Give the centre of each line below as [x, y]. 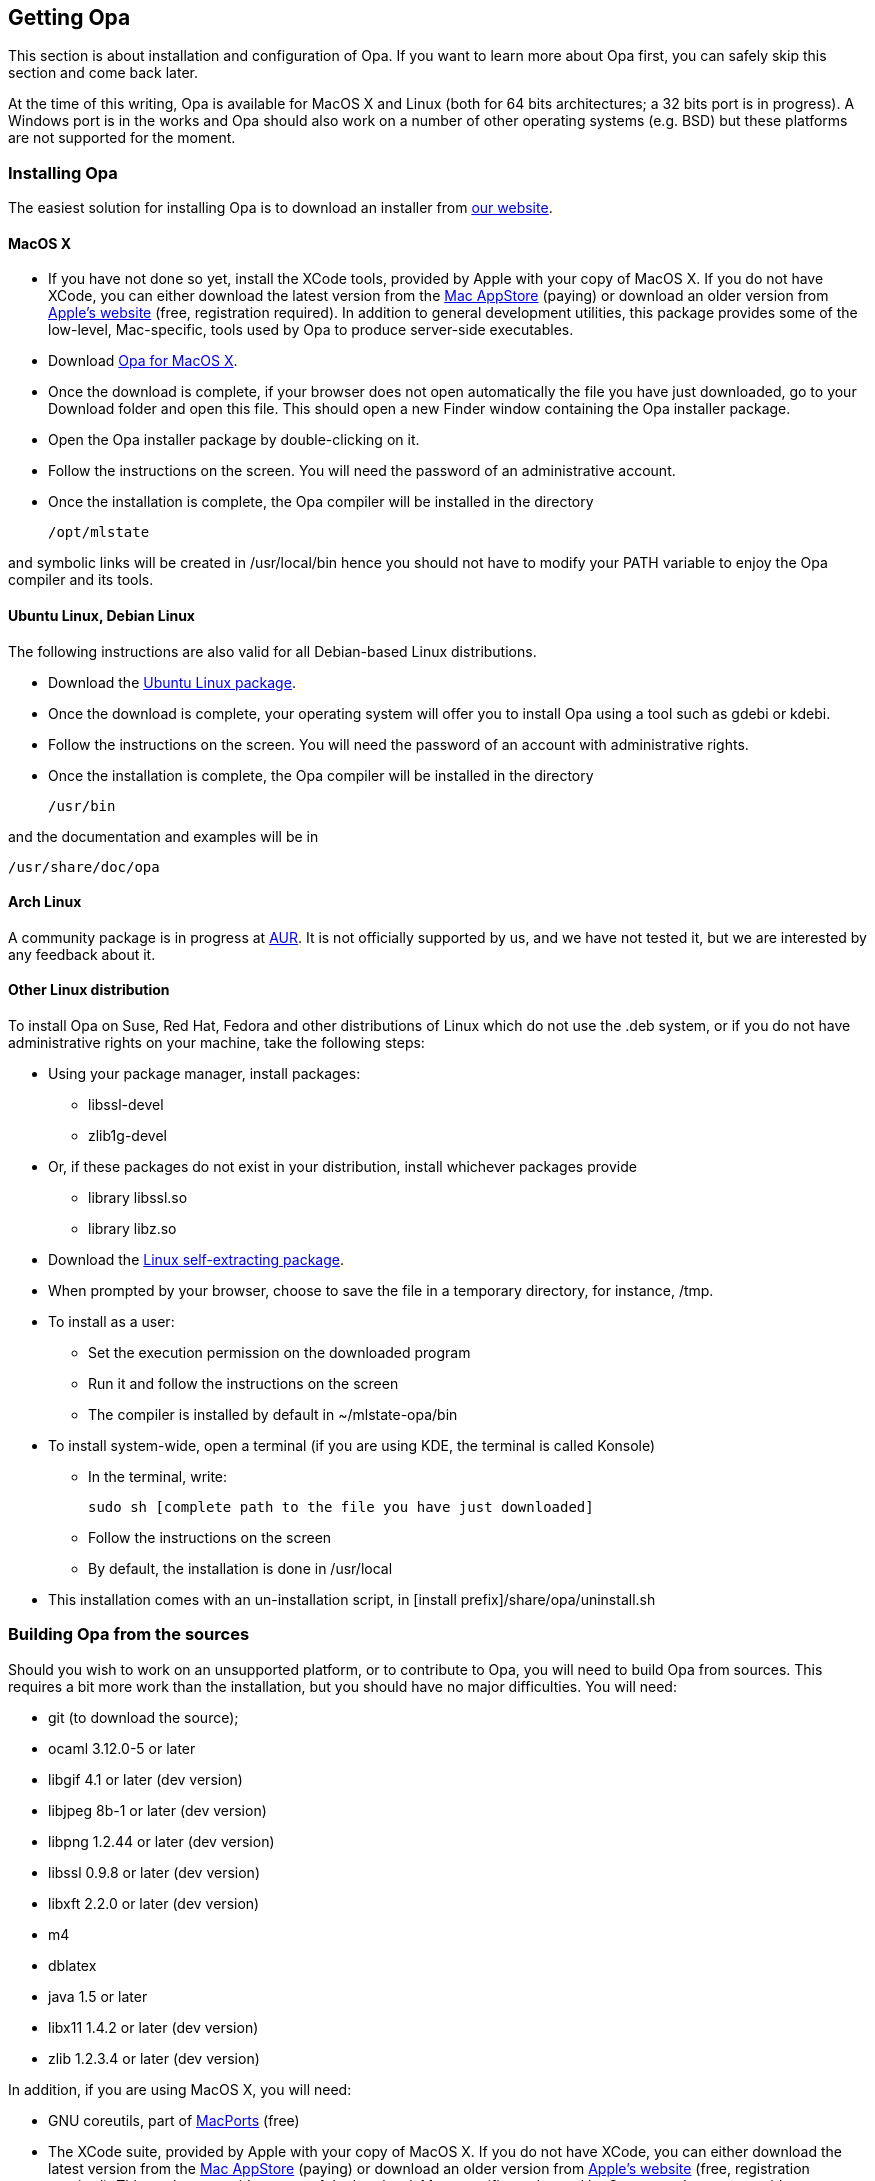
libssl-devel [126, 1105]
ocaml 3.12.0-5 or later [122, 1748]
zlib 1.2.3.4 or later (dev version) [154, 2058]
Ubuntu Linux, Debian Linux [101, 615]
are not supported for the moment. [122, 138]
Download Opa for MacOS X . [143, 361]
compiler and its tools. [81, 580]
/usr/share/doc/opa [84, 866]
